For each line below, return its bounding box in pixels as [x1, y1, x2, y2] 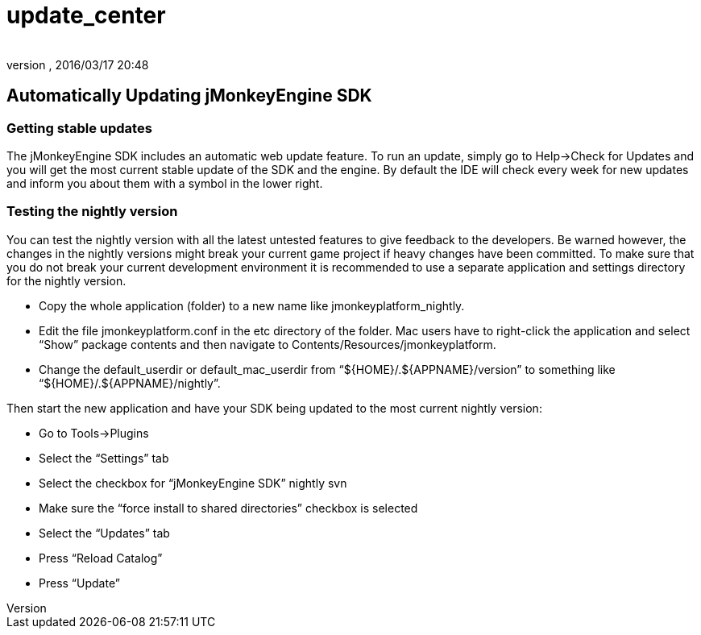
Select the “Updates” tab [39, 525, 170, 540]
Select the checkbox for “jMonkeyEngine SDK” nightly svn [39, 475, 347, 490]
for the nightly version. [6, 273, 127, 288]
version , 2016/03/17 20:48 [6, 57, 149, 72]
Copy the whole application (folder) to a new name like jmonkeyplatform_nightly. [39, 298, 465, 313]
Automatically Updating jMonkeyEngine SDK [6, 85, 372, 106]
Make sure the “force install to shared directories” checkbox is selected [39, 500, 418, 515]
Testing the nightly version [6, 203, 178, 220]
